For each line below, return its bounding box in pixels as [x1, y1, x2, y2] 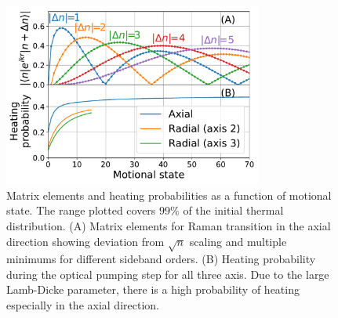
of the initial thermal [183, 202, 284, 219]
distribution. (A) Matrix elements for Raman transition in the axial [6, 217, 331, 233]
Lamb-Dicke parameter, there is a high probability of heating [6, 281, 300, 298]
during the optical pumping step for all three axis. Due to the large [6, 266, 329, 282]
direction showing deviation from [6, 233, 165, 249]
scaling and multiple [189, 233, 287, 249]
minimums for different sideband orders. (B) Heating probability [6, 251, 316, 267]
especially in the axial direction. [6, 297, 159, 313]
